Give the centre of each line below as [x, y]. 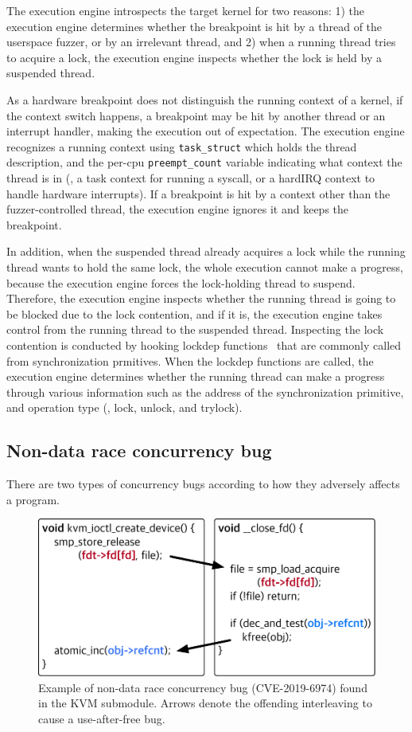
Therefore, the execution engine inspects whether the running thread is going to [201, 298]
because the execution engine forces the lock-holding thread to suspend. [181, 282]
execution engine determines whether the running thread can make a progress [196, 376]
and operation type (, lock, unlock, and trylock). [124, 407]
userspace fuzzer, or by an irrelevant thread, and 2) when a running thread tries [201, 42]
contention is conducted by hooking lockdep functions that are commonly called [204, 345]
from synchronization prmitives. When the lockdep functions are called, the [190, 360]
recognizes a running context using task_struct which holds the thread [182, 146]
